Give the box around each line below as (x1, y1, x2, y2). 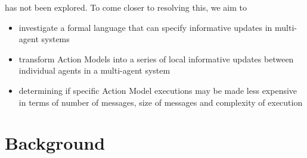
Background (5, 131, 106, 155)
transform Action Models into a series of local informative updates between (18, 52, 294, 65)
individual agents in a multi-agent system (18, 64, 170, 77)
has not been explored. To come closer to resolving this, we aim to (5, 1, 247, 13)
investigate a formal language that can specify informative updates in (18, 21, 272, 33)
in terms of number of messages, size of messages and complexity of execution (18, 96, 303, 108)
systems (41, 33, 70, 45)
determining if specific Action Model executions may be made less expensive (18, 84, 297, 96)
